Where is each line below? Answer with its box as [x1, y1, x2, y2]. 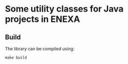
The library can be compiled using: [5, 46, 75, 51]
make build [5, 55, 27, 60]
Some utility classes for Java [5, 3, 124, 15]
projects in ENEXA [5, 14, 80, 25]
